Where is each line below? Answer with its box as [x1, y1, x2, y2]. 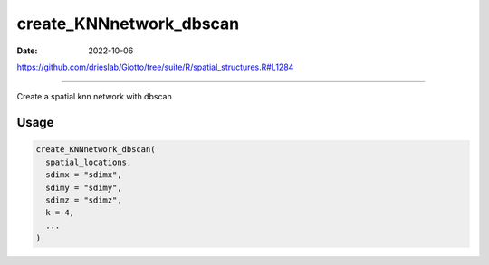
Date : [16, 45, 38, 56]
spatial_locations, [45, 156, 132, 167]
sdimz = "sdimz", [45, 194, 122, 205]
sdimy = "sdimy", [45, 182, 122, 193]
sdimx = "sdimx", [45, 170, 122, 180]
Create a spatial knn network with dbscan [16, 91, 172, 102]
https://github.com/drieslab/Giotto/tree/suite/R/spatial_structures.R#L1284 [16, 62, 294, 72]
